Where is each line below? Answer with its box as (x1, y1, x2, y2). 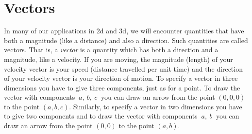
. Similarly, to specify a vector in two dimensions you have (69, 101, 242, 111)
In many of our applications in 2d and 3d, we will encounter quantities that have (4, 26, 244, 36)
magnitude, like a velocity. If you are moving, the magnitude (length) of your (4, 54, 233, 64)
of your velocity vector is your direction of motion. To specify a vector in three (4, 73, 238, 83)
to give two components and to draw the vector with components (4, 111, 198, 121)
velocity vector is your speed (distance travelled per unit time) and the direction (4, 63, 243, 74)
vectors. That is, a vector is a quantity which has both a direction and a (4, 45, 218, 55)
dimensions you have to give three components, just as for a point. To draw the (4, 82, 240, 92)
